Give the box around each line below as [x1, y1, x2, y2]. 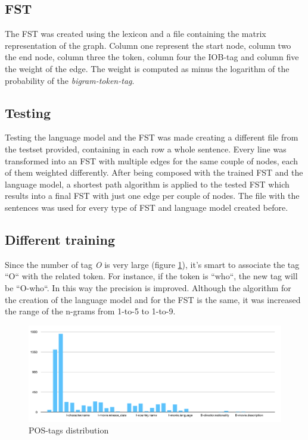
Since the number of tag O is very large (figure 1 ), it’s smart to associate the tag [5, 258, 300, 270]
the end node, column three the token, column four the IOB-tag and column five [5, 51, 299, 63]
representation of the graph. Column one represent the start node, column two [5, 39, 291, 51]
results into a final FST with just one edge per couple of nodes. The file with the [5, 189, 300, 202]
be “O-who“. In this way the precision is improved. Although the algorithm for [5, 281, 291, 294]
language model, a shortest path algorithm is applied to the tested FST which [5, 177, 290, 190]
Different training [5, 230, 115, 248]
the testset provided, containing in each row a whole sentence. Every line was [5, 142, 287, 155]
